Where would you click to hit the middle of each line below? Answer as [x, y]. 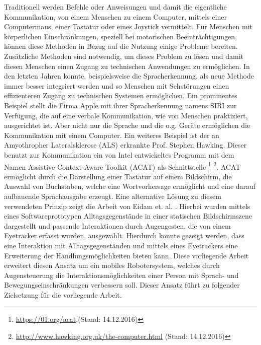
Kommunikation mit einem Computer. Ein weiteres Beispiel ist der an [112, 135]
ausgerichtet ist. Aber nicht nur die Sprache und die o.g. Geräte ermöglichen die [127, 125]
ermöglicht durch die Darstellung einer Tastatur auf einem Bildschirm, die [118, 176]
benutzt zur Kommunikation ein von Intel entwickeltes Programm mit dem [119, 154]
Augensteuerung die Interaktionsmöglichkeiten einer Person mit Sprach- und [121, 275]
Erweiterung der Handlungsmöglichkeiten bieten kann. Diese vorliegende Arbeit [126, 255]
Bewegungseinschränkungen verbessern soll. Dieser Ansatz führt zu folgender [122, 285]
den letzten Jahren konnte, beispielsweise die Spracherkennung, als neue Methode [129, 76]
